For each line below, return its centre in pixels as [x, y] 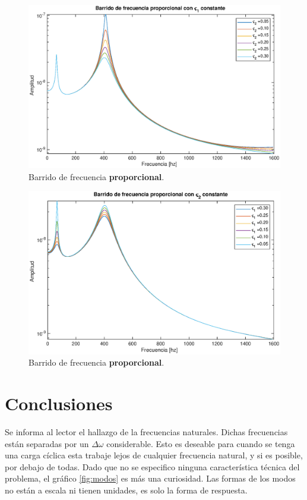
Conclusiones [59, 403]
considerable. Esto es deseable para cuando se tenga [201, 443]
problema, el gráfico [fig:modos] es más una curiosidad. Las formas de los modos [150, 478]
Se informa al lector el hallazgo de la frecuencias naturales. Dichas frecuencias [146, 431]
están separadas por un [47, 443]
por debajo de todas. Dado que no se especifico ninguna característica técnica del [152, 466]
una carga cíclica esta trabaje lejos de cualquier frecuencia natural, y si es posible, [154, 455]
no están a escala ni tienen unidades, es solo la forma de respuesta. [126, 490]
